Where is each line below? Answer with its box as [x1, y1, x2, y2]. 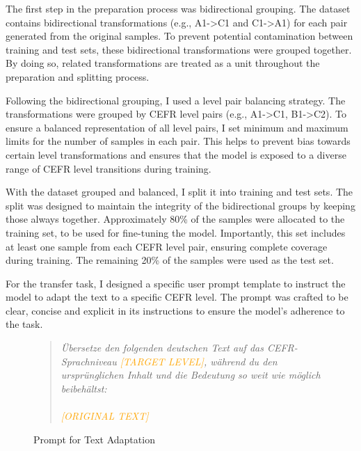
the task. [6, 317, 43, 331]
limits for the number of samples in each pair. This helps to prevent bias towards [6, 134, 351, 148]
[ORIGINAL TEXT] [61, 409, 149, 423]
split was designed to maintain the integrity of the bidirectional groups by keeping [6, 198, 355, 212]
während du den [210, 354, 278, 368]
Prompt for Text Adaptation [33, 432, 155, 446]
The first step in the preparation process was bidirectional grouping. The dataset [6, 1, 351, 15]
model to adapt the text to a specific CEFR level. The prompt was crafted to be [6, 290, 348, 304]
